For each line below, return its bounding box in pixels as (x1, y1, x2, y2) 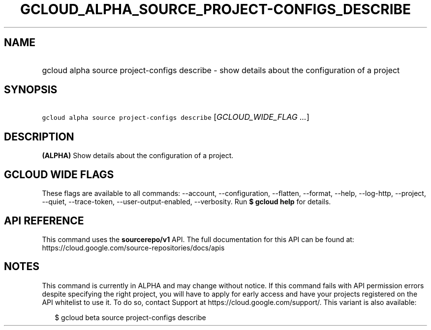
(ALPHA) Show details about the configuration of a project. (42, 151, 234, 160)
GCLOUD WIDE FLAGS (4, 168, 114, 181)
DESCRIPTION (4, 130, 74, 143)
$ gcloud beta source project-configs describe (55, 313, 206, 322)
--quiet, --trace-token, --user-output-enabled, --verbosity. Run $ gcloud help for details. (42, 197, 331, 206)
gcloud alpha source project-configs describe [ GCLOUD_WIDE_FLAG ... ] (42, 112, 309, 122)
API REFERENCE (4, 214, 84, 227)
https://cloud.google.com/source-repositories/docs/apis (42, 243, 225, 252)
